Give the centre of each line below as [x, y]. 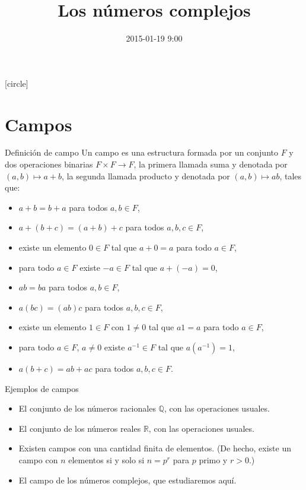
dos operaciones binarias [49, 164]
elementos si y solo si [106, 459]
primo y [213, 459]
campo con [38, 459]
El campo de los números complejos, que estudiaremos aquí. [128, 480]
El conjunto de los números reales [80, 428]
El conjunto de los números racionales [87, 408]
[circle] [17, 83]
